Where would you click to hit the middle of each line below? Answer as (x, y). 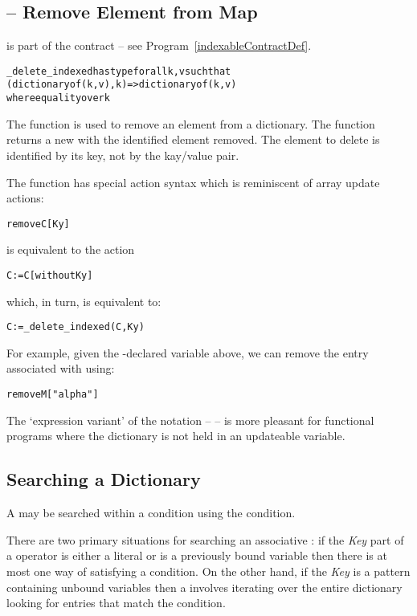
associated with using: (61, 368)
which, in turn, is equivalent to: (84, 301)
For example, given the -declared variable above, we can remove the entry (188, 352)
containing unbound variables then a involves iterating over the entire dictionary (204, 587)
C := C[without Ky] (50, 275)
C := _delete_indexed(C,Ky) (76, 327)
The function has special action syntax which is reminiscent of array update (193, 182)
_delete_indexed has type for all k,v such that (119, 71)
